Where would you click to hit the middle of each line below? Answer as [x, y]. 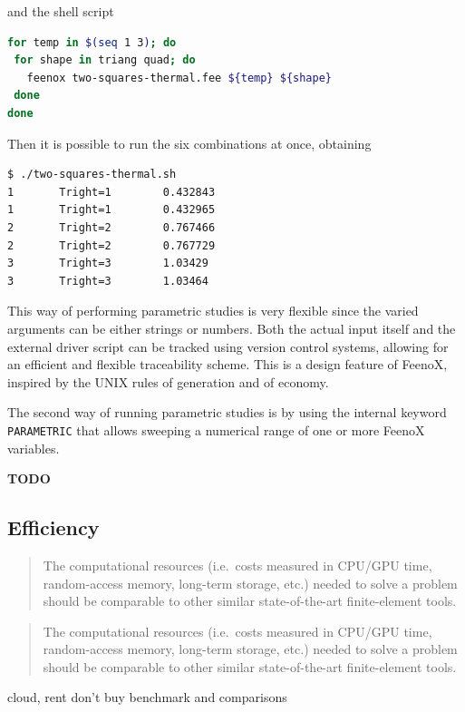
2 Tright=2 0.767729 [111, 245]
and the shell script [61, 11]
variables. [34, 448]
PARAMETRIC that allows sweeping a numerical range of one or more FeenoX [216, 429]
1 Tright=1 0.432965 [111, 210]
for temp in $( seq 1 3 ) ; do [92, 42]
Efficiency [53, 527]
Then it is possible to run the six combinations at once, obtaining [189, 143]
